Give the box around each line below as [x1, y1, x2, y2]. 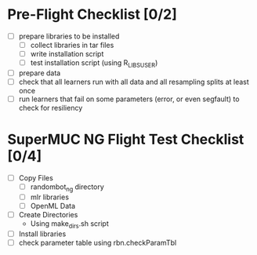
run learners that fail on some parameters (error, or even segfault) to [18, 94, 240, 104]
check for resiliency [18, 104, 83, 113]
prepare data [18, 68, 61, 78]
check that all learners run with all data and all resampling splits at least [18, 77, 250, 86]
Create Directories [18, 210, 78, 220]
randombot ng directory [30, 182, 105, 193]
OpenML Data [30, 201, 76, 210]
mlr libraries [30, 192, 70, 202]
